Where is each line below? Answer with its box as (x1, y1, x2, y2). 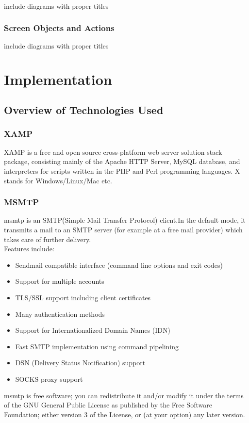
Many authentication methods (15, 309, 105, 319)
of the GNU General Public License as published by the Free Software (4, 400, 212, 410)
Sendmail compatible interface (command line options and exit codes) (15, 260, 223, 270)
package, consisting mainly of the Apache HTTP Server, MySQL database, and (4, 156, 240, 166)
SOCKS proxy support (15, 374, 83, 384)
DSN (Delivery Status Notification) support (15, 358, 146, 368)
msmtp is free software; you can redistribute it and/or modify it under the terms (4, 390, 244, 400)
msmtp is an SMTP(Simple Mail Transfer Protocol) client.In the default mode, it (4, 215, 246, 225)
